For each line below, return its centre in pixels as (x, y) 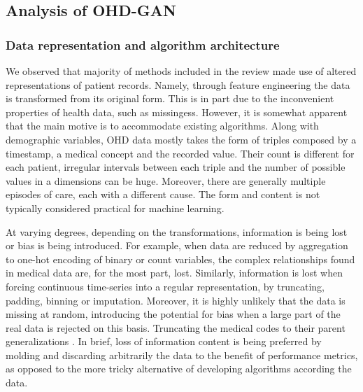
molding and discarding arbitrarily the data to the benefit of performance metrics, (182, 355)
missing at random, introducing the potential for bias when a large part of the (173, 314)
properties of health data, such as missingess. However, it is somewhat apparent (177, 112)
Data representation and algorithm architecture (143, 44)
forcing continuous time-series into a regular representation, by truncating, (165, 286)
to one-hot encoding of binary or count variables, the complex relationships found (180, 259)
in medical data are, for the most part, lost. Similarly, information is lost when (174, 273)
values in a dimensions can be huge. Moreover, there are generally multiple (166, 180)
